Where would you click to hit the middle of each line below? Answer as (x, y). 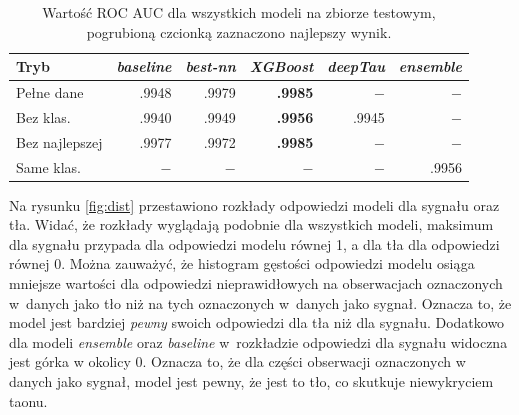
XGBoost (281, 66)
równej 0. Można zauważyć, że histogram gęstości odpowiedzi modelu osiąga (242, 263)
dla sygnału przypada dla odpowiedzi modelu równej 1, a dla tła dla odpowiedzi (254, 243)
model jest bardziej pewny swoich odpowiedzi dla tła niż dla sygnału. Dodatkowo (257, 322)
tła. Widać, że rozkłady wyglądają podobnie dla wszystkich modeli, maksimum (251, 224)
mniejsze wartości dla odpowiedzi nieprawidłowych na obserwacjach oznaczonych (256, 283)
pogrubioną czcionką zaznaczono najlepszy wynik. (239, 31)
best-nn (210, 66)
